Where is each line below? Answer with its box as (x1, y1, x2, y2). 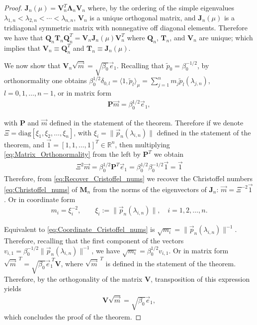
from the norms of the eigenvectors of (92, 184, 207, 194)
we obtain (154, 149, 184, 159)
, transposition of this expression (151, 273, 250, 284)
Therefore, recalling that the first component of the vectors (4, 235, 184, 245)
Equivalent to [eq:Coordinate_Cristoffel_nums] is (4, 224, 155, 234)
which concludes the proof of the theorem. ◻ (4, 311, 142, 322)
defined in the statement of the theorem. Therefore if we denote (49, 117, 244, 128)
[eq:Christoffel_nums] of (4, 184, 78, 194)
